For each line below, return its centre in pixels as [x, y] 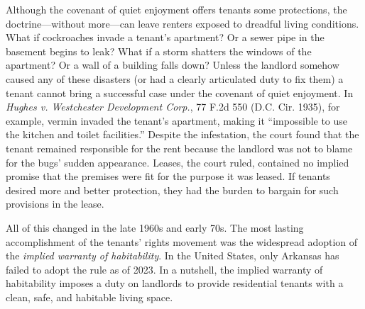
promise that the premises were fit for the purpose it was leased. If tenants [168, 176]
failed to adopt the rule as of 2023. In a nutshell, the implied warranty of [164, 269]
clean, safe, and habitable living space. [89, 297]
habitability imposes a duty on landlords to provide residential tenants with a [175, 283]
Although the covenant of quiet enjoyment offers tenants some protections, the [176, 9]
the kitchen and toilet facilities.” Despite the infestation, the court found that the [182, 134]
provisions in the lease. [55, 204]
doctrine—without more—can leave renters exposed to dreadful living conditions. [182, 23]
